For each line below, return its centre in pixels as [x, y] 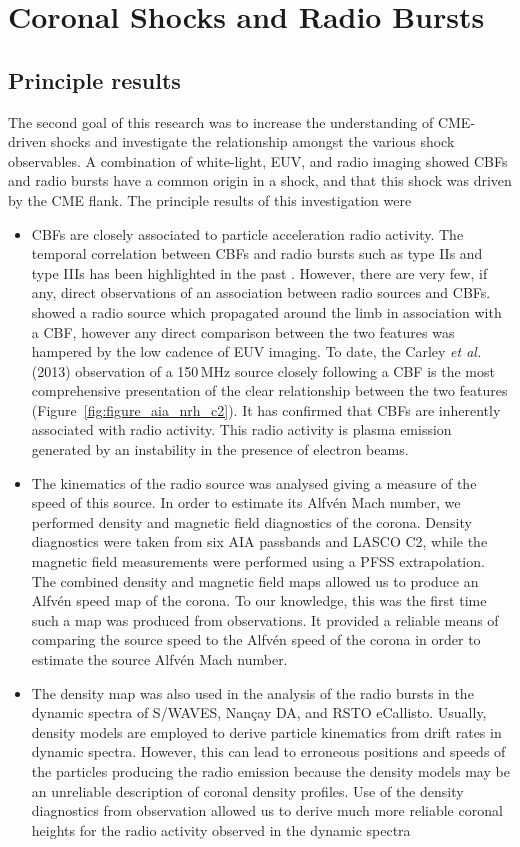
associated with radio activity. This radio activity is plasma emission [241, 429]
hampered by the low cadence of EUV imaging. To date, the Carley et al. [256, 351]
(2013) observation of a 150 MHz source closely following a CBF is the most [263, 370]
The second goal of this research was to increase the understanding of [221, 121]
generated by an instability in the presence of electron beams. [220, 449]
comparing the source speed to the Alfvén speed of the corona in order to [256, 639]
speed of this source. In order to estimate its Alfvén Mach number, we [246, 502]
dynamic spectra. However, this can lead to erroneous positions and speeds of [268, 751]
